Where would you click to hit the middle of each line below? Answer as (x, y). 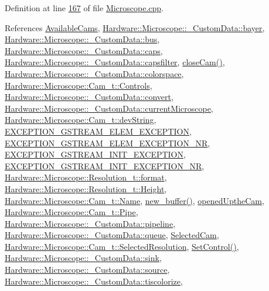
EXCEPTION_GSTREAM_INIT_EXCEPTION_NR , (105, 165)
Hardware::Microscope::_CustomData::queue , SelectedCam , (112, 235)
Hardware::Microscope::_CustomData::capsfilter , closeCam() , (115, 62)
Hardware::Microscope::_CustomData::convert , (89, 97)
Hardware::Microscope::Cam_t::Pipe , (71, 212)
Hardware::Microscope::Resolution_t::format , (86, 177)
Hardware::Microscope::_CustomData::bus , (82, 39)
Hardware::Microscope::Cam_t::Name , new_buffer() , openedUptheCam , (134, 200)
